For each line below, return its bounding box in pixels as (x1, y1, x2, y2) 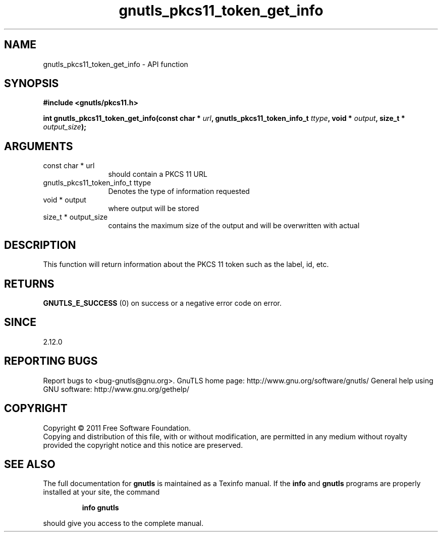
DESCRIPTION (4, 238, 76, 251)
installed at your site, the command (43, 488, 160, 497)
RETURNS (4, 277, 54, 290)
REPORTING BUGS (4, 355, 98, 368)
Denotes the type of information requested (108, 187, 250, 196)
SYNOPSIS (4, 77, 59, 90)
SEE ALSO (4, 457, 56, 471)
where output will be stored (108, 204, 199, 213)
